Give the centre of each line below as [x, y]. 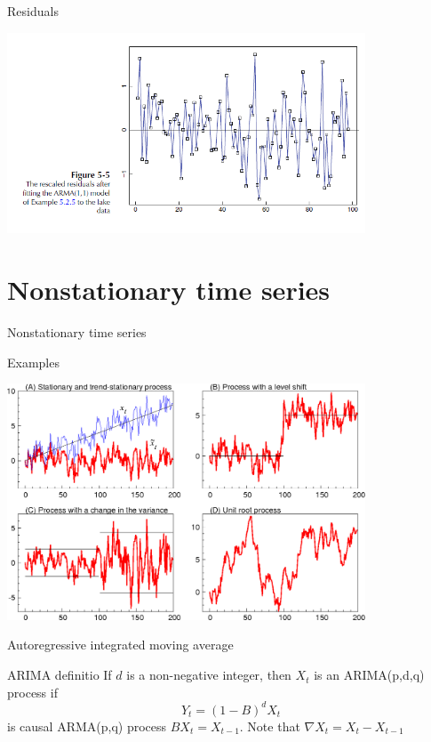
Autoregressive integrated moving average [120, 645]
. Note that [270, 726]
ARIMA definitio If [60, 675]
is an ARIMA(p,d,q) [369, 675]
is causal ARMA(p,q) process [87, 726]
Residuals [33, 11]
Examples [33, 362]
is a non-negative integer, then [209, 675]
